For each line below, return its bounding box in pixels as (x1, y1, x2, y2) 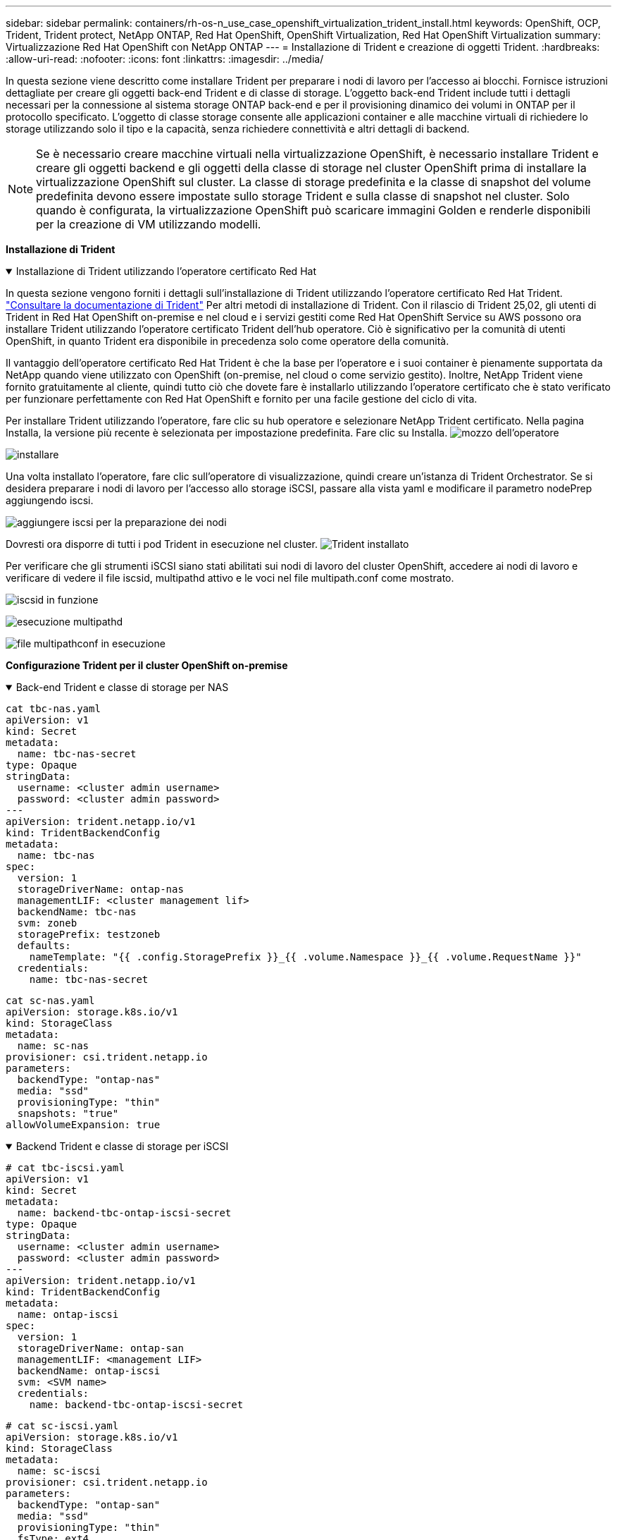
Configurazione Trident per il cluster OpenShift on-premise (6, 659, 288, 671)
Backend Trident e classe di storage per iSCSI (15, 1140, 229, 1152)
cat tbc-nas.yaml (6, 703, 101, 714)
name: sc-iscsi (17, 1465, 101, 1477)
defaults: (17, 940, 71, 951)
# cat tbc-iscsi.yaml (6, 1162, 125, 1173)
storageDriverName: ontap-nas (17, 884, 184, 895)
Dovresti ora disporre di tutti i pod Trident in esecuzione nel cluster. (6, 538, 318, 550)
